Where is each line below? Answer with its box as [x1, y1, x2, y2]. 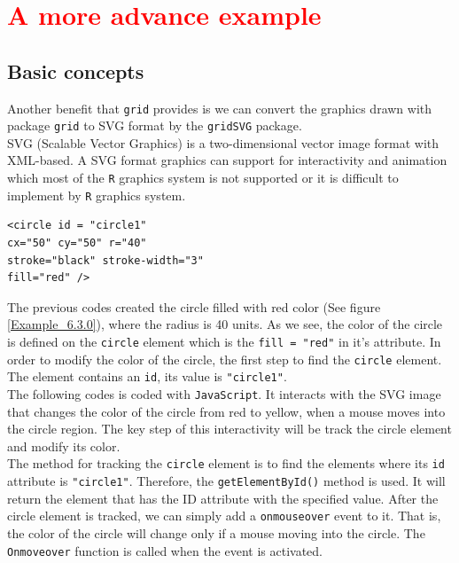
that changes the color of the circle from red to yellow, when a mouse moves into [7, 402, 446, 420]
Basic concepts [7, 57, 144, 84]
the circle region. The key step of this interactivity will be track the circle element [7, 419, 452, 438]
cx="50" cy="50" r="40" [7, 236, 147, 249]
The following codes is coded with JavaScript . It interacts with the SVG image [7, 384, 441, 403]
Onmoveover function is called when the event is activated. [7, 541, 323, 559]
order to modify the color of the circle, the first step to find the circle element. [7, 349, 442, 368]
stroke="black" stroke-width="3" [7, 254, 204, 267]
